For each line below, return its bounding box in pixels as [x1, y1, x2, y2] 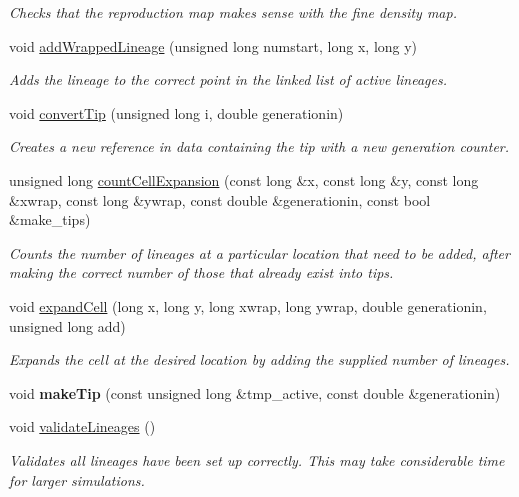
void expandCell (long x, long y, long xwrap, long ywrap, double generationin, [9, 295, 487, 316]
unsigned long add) [9, 315, 126, 336]
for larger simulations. [9, 469, 145, 490]
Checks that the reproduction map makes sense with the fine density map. [9, 2, 457, 22]
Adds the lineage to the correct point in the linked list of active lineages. [9, 69, 448, 90]
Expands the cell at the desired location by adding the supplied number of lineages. [9, 349, 510, 370]
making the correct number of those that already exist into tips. [9, 262, 394, 283]
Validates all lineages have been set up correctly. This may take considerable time [9, 449, 505, 470]
